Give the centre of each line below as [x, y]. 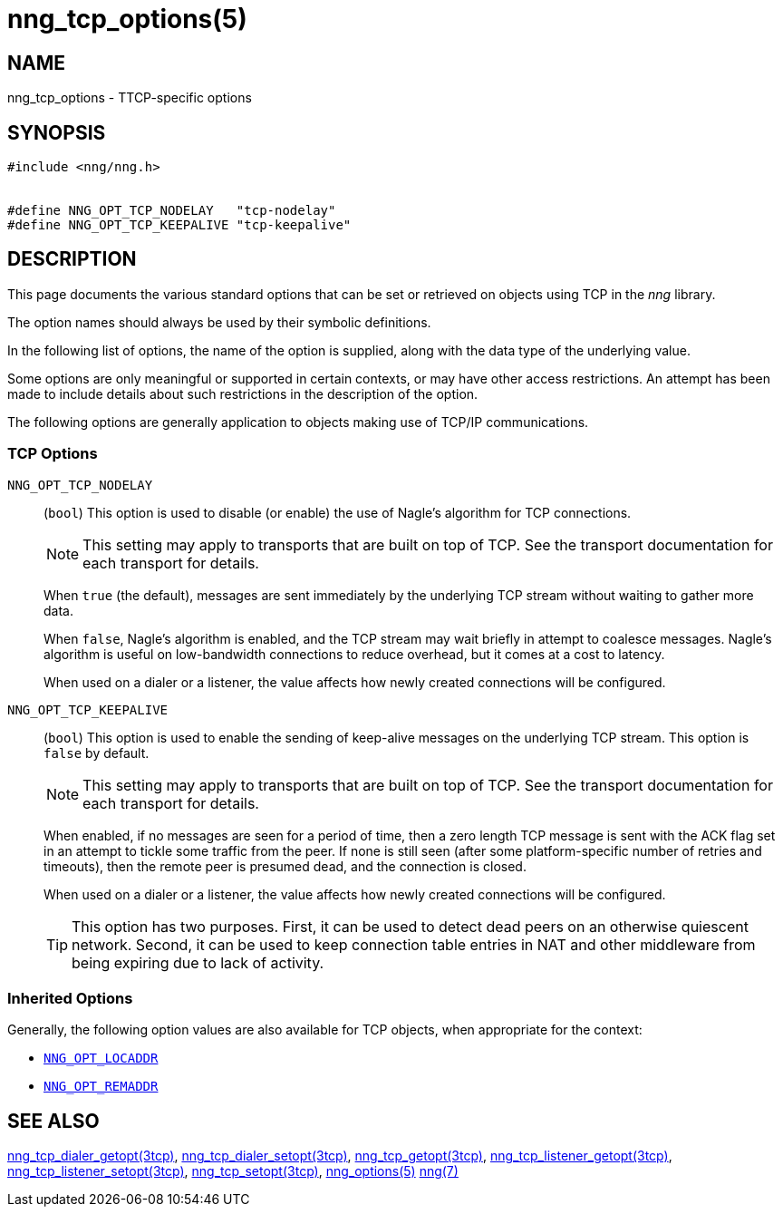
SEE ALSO [53, 1121]
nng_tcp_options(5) [127, 19]
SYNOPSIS [57, 132]
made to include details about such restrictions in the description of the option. [243, 393]
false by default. [97, 753]
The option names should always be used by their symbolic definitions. [219, 322]
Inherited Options [70, 998]
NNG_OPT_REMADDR [101, 1087]
